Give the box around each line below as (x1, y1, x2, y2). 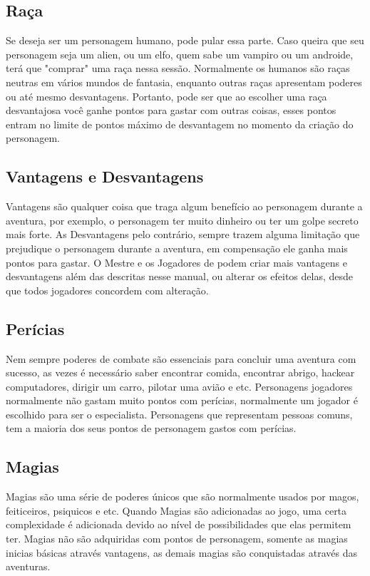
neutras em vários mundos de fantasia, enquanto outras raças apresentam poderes (6, 74, 362, 89)
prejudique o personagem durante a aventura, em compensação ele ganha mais (6, 240, 348, 255)
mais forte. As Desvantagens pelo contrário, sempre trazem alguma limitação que (6, 227, 360, 242)
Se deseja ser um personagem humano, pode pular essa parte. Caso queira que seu (6, 33, 364, 48)
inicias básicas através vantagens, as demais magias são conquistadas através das (6, 545, 357, 560)
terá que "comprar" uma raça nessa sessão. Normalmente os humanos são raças (6, 61, 350, 76)
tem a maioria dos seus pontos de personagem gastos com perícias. (6, 421, 297, 436)
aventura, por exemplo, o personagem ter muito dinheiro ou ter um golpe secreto (6, 212, 359, 227)
